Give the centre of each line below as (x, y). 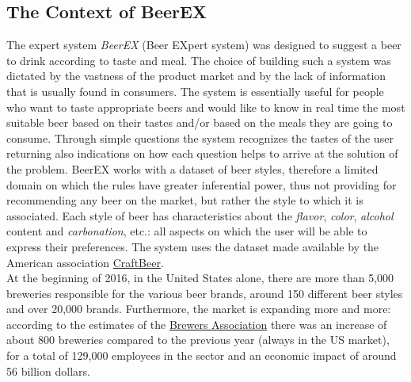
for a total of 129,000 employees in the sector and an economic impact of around (202, 355)
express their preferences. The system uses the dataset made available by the (193, 246)
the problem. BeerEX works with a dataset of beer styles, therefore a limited (192, 168)
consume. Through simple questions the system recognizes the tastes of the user (200, 138)
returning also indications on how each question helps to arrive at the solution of (202, 153)
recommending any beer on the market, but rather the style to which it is (185, 200)
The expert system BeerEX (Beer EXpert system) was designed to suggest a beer (204, 45)
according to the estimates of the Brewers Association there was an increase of (197, 324)
